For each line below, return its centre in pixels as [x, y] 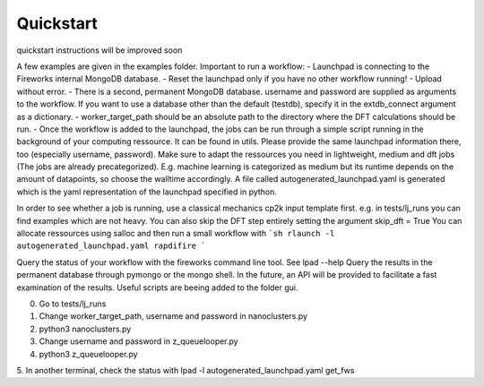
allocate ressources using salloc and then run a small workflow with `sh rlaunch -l [176, 234]
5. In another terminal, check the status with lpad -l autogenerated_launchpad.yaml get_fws [186, 370]
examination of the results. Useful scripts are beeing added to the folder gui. [158, 287]
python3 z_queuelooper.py [88, 354]
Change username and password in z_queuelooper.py [138, 341]
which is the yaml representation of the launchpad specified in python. [147, 192]
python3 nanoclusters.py [85, 329]
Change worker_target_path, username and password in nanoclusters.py [173, 316]
